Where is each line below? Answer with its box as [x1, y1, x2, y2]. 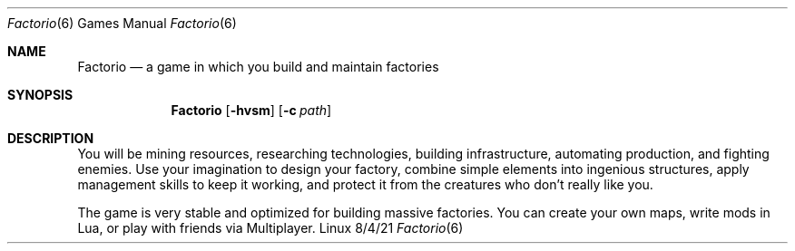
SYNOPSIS [7, 87, 74, 102]
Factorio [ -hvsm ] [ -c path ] [171, 102, 332, 118]
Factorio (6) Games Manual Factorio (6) [7, 15, 237, 31]
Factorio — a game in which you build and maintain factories [77, 59, 439, 74]
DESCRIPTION [7, 130, 94, 146]
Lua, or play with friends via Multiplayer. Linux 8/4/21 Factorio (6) [77, 220, 464, 236]
